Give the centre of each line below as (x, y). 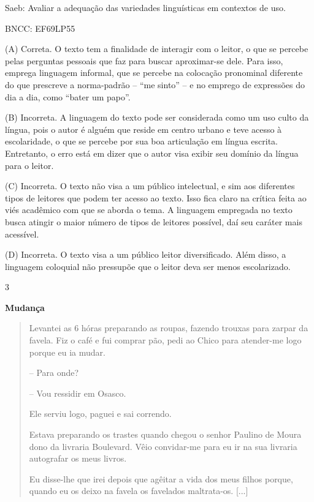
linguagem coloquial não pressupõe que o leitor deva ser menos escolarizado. (148, 266)
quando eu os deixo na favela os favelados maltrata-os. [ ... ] (139, 491)
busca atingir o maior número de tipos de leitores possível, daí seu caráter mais (154, 221)
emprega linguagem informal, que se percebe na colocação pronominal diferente (154, 73)
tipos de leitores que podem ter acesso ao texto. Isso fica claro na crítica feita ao (156, 197)
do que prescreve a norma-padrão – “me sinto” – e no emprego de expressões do (155, 84)
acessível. (22, 234)
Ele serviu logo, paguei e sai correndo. (100, 414)
